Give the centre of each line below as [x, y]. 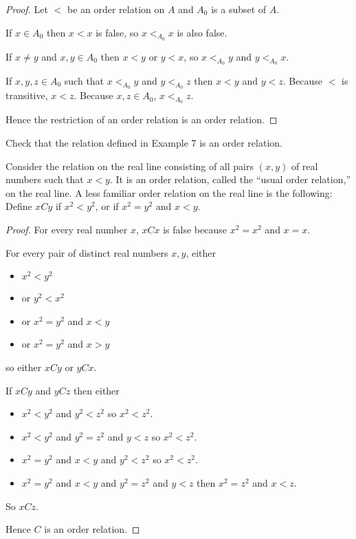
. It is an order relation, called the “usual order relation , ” [230, 179]
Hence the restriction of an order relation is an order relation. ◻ [142, 119]
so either [24, 367]
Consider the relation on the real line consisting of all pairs [130, 166]
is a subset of [239, 9]
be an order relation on [116, 9]
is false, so [117, 32]
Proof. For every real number [67, 229]
